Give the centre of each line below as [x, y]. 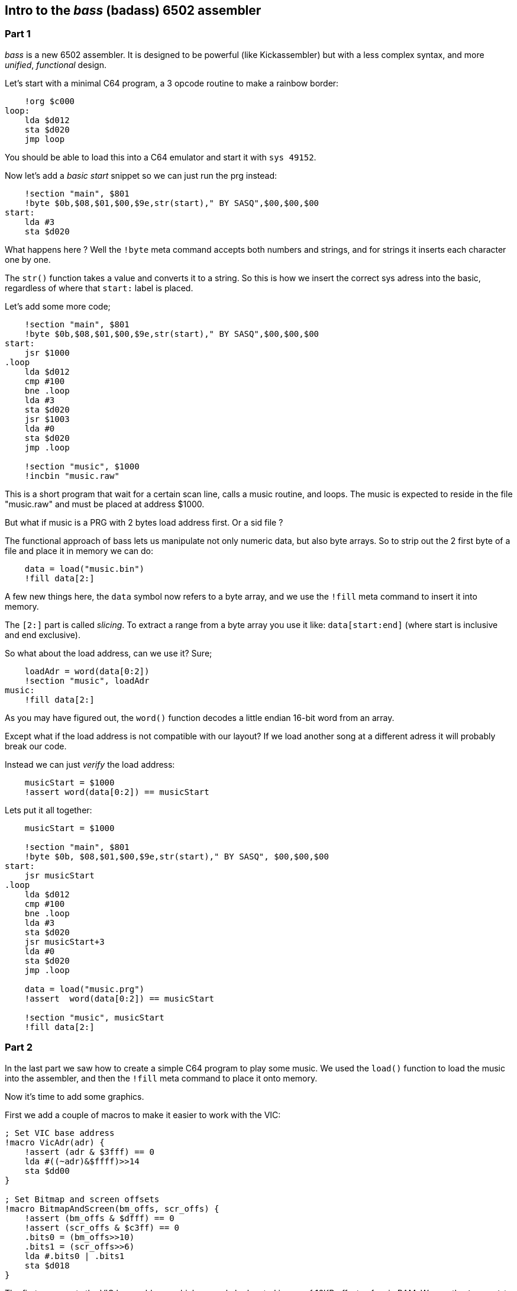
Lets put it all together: [49, 810]
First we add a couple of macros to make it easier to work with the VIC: [143, 1115]
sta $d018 [47, 1265]
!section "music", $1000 [82, 466]
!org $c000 [50, 101]
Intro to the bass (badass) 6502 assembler [133, 10]
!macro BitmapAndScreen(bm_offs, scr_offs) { [112, 1208]
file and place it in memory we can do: [79, 550]
